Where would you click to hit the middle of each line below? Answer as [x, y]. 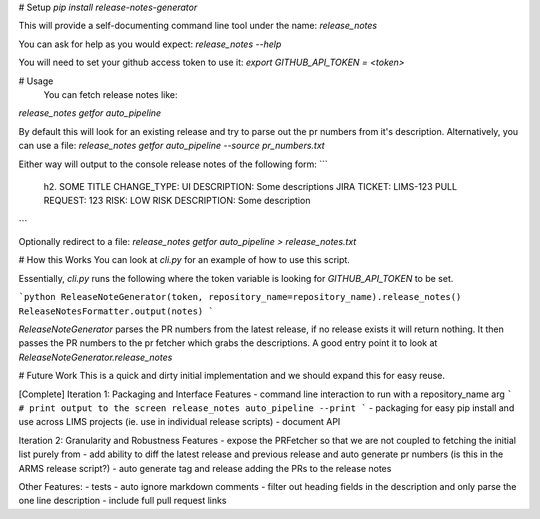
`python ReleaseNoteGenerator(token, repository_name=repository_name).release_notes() [240, 297]
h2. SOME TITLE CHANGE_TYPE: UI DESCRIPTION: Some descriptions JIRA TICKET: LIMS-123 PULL [250, 186]
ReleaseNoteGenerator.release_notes [95, 357]
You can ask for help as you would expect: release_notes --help [150, 44]
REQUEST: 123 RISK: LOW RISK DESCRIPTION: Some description [177, 201]
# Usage [36, 81]
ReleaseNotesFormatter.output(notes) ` [116, 311]
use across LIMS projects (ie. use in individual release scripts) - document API [179, 422]
